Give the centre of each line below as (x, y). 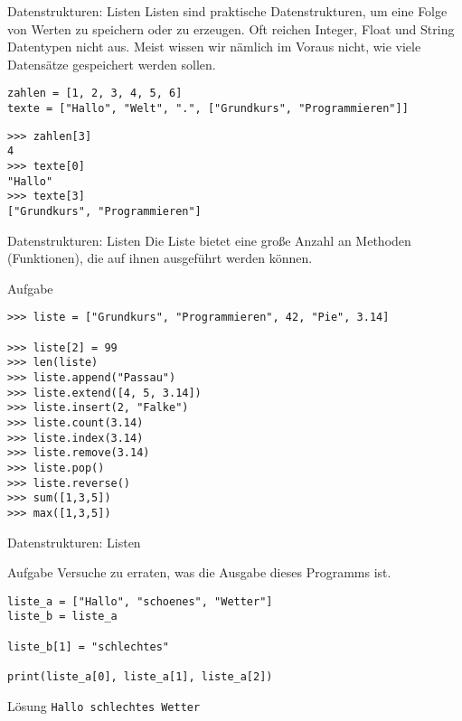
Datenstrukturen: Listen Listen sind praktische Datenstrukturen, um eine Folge (227, 11)
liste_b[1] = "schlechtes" (88, 646)
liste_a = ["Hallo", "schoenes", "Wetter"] (140, 601)
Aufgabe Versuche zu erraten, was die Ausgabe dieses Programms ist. (199, 572)
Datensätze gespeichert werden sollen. (112, 64)
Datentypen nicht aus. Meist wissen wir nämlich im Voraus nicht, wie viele (214, 47)
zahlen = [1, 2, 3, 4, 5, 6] (95, 94)
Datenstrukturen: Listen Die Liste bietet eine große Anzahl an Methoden (209, 240)
